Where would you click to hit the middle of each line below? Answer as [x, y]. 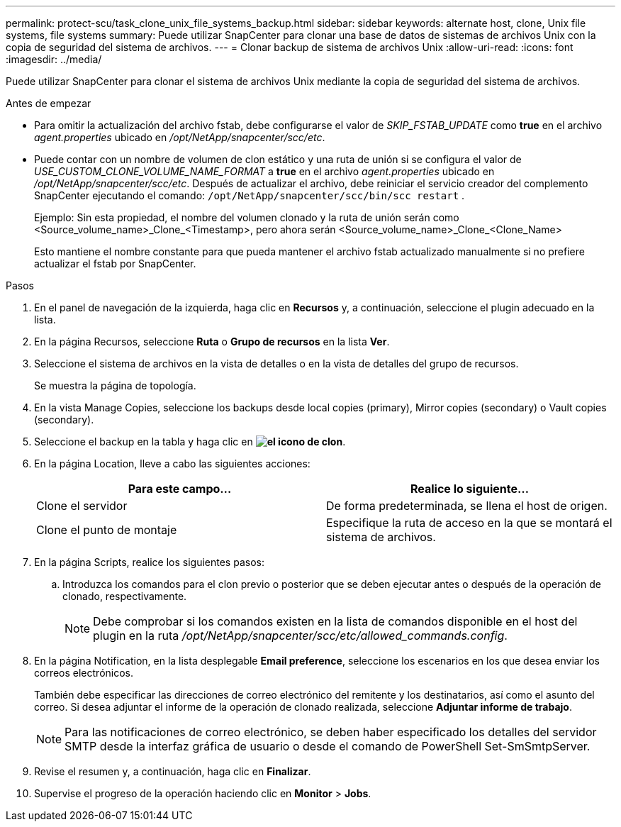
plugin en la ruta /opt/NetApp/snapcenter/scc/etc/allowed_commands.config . [300, 635]
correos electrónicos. [84, 673]
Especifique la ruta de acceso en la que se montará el [469, 523]
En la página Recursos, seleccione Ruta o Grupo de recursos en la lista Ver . [212, 342]
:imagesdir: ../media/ [54, 59]
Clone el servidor [82, 506]
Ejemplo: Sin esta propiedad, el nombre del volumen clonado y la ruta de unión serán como [247, 217]
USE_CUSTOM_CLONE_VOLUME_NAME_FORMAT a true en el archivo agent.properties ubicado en [264, 171]
